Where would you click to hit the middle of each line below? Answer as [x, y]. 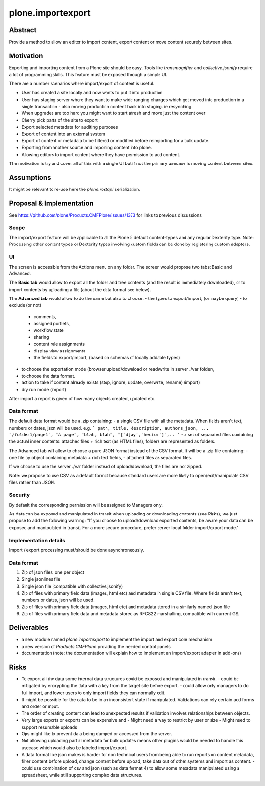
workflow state [49, 330]
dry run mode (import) [44, 389]
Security [20, 495]
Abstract [23, 30]
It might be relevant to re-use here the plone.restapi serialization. [75, 189]
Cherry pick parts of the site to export [59, 120]
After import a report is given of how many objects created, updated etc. [82, 399]
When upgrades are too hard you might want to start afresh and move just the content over [113, 113]
